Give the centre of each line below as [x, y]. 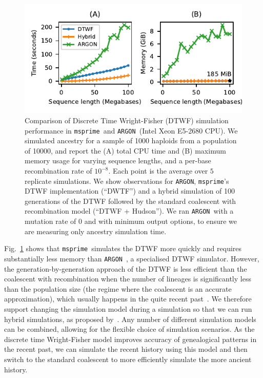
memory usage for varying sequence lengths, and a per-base [118, 160]
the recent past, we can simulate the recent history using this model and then [126, 349]
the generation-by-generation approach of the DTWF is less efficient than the [126, 268]
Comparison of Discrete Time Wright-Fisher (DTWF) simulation [127, 120]
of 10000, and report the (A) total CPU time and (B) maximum [125, 150]
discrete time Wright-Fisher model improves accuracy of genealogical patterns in [130, 339]
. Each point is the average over [158, 171]
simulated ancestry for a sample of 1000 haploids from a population [131, 140]
